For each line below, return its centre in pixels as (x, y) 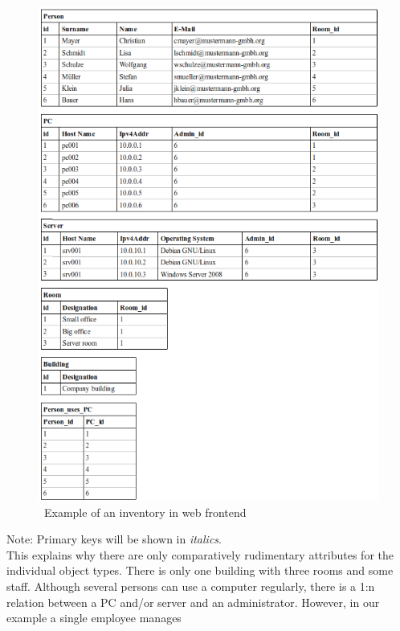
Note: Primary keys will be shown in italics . (114, 539)
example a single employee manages (94, 618)
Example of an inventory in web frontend (145, 512)
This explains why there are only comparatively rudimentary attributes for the (200, 554)
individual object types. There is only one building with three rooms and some (200, 570)
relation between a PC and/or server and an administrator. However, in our (193, 602)
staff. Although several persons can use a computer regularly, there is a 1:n (191, 586)
